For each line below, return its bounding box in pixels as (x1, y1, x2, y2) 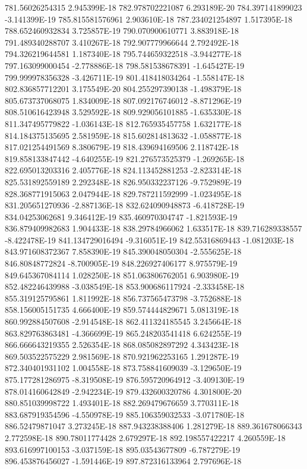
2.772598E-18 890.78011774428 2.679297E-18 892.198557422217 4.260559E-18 (5, 431, 286, 443)
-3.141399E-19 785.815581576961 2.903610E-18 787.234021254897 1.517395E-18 (5, 12, 293, 25)
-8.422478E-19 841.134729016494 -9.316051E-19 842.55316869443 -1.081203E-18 (5, 233, 294, 246)
